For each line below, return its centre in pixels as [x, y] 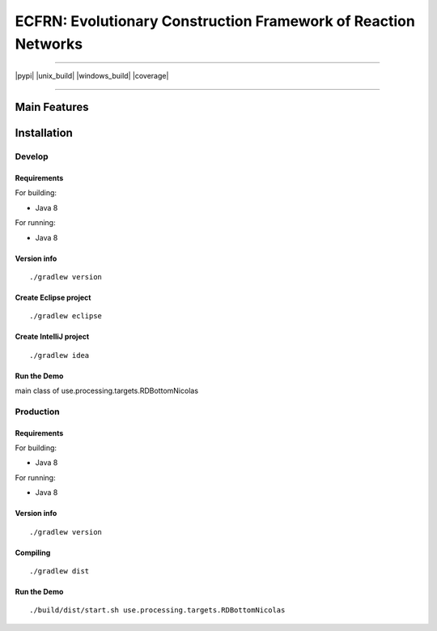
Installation [44, 133]
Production [37, 411]
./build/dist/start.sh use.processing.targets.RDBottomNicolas [157, 610]
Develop [32, 156]
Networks [49, 44]
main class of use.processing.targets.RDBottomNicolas [106, 391]
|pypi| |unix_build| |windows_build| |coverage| [92, 76]
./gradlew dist [59, 571]
